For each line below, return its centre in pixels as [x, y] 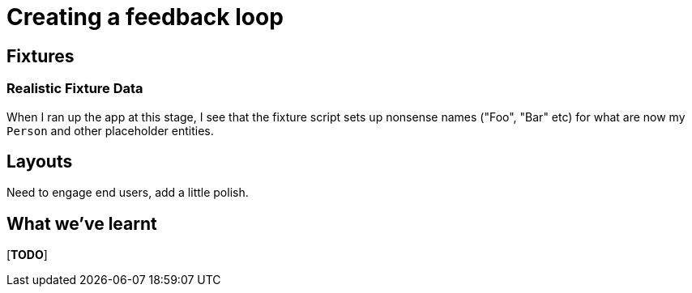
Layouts [40, 161]
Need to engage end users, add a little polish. [128, 193]
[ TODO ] [27, 255]
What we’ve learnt [82, 223]
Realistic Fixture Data [75, 89]
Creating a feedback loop [145, 17]
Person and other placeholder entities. [110, 130]
